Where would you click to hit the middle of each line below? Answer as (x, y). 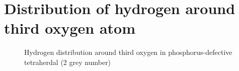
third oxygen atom (70, 28)
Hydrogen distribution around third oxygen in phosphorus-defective (128, 52)
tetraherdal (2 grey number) (68, 62)
